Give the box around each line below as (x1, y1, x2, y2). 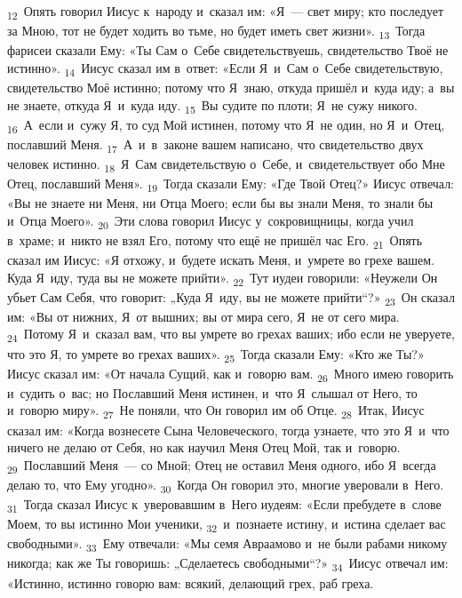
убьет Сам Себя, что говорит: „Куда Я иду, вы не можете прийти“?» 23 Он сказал (7, 287, 455, 308)
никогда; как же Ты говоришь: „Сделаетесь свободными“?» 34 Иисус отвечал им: (7, 554, 449, 575)
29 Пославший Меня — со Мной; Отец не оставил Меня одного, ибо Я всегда (7, 455, 436, 476)
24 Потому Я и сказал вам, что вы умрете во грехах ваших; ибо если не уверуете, (7, 324, 455, 346)
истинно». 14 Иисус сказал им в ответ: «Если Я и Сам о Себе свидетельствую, (7, 58, 443, 79)
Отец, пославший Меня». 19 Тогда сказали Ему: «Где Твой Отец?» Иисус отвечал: (7, 174, 455, 195)
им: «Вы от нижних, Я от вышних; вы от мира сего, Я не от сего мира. (7, 307, 400, 325)
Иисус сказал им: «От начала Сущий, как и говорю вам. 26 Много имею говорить (7, 363, 454, 385)
